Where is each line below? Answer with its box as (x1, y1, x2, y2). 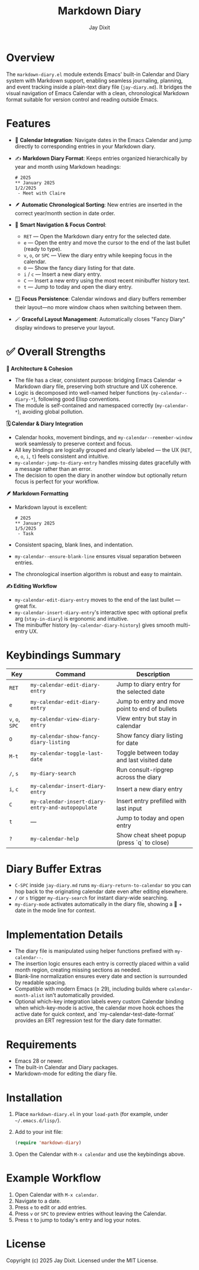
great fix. (14, 602, 37, 609)
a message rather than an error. (14, 465, 92, 472)
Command (55, 670, 86, 678)
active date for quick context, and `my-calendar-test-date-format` (14, 1011, 176, 1018)
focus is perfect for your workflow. (14, 477, 99, 485)
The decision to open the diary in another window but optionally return (14, 471, 187, 479)
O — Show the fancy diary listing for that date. (23, 264, 135, 271)
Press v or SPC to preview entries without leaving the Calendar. (14, 1210, 167, 1217)
